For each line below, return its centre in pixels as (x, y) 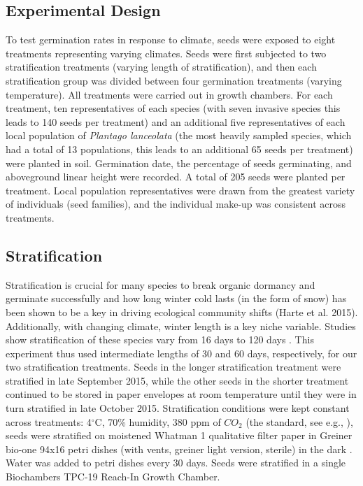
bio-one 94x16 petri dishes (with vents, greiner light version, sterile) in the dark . (179, 449)
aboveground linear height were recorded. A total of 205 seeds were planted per (176, 177)
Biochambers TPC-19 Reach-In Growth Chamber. (113, 477)
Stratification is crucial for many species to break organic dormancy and (161, 284)
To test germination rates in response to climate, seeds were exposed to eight (171, 40)
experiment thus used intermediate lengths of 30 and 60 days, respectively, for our (181, 353)
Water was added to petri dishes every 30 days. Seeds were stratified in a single (176, 463)
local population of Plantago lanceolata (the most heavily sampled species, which (179, 135)
